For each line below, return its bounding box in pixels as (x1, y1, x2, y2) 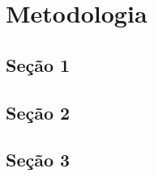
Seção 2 (6, 99, 71, 124)
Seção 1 (6, 52, 71, 77)
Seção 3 (6, 147, 71, 172)
